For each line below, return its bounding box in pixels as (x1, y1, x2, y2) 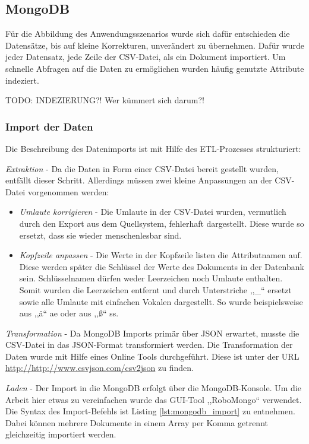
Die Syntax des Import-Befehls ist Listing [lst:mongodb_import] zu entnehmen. (5, 405, 295, 417)
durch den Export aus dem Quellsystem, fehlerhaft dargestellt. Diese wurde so (19, 217, 304, 229)
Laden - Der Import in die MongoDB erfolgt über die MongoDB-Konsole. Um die (5, 382, 301, 394)
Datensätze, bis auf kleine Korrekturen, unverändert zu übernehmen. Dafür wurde (5, 39, 304, 51)
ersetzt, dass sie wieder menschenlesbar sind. (19, 229, 182, 241)
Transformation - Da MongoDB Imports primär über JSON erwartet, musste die (5, 326, 299, 339)
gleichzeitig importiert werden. (5, 428, 116, 440)
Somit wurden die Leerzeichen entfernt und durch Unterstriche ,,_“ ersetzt (19, 283, 292, 296)
